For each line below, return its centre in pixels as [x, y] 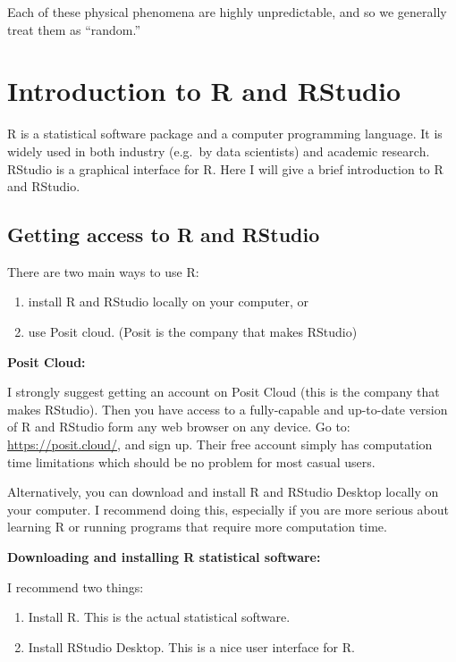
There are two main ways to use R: [103, 271]
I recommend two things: [76, 587]
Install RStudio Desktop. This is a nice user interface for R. [191, 646]
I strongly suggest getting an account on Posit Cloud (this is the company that [224, 392]
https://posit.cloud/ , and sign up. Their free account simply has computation [220, 444]
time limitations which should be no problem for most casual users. [191, 461]
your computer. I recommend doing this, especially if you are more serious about [228, 509]
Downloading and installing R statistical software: [164, 557]
